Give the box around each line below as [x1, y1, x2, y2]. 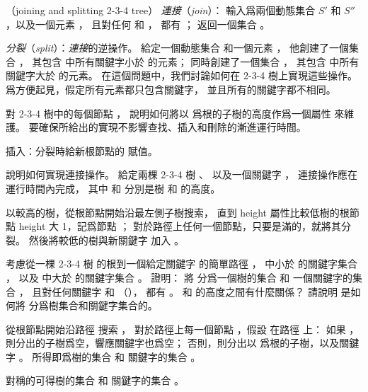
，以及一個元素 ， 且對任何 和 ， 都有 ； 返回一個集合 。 [6, 16, 270, 31]
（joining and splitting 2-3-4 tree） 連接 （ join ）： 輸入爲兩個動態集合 [6, 3, 316, 17]
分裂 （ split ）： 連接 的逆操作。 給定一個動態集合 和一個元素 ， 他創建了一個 [6, 40, 350, 55]
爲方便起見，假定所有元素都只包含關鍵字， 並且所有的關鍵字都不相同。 [6, 81, 336, 96]
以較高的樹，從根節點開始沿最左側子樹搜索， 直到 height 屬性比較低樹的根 [6, 204, 350, 219]
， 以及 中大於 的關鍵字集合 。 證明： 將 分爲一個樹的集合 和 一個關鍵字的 [6, 270, 352, 284]
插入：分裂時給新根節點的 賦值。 [6, 143, 158, 158]
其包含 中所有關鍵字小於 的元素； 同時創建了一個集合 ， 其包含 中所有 [32, 54, 360, 69]
